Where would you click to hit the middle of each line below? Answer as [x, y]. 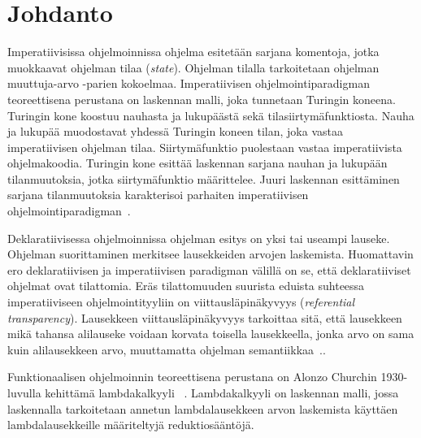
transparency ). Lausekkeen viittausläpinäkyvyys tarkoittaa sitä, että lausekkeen [205, 317]
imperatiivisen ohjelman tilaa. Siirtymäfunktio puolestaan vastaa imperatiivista [205, 147]
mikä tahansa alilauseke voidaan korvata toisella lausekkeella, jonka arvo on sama [211, 334]
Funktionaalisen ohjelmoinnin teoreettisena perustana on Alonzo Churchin [192, 377]
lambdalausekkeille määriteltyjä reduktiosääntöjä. [131, 425]
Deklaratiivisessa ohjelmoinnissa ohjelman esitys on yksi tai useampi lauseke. [199, 238]
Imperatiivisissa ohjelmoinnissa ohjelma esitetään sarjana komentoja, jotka [193, 52]
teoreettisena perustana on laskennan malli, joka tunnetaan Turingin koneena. [202, 99]
